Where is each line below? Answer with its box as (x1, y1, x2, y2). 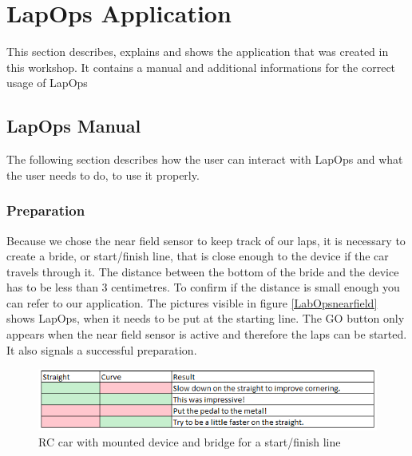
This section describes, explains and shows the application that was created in (6, 43, 389, 60)
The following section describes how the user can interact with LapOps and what (6, 151, 403, 168)
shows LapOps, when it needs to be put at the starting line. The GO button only (6, 310, 405, 327)
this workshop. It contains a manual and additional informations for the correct (6, 58, 396, 75)
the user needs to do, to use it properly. (6, 166, 200, 183)
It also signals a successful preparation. (6, 341, 197, 358)
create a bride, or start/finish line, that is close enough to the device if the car (6, 248, 389, 264)
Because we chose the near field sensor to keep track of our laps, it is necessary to (6, 232, 406, 248)
